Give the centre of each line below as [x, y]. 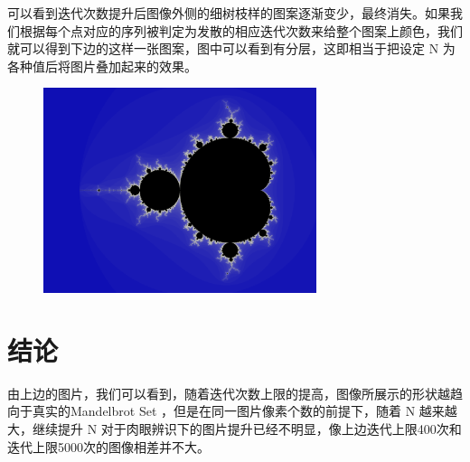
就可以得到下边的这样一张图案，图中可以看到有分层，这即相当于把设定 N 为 [231, 48]
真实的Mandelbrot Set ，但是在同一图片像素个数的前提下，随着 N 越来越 [244, 411]
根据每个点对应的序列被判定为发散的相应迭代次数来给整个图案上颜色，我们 [241, 30]
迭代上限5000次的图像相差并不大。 [108, 446]
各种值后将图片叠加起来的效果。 [102, 66]
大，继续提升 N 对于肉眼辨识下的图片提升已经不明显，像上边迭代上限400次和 [235, 429]
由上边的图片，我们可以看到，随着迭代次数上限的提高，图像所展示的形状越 [229, 393]
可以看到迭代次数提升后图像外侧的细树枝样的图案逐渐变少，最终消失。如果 [229, 13]
